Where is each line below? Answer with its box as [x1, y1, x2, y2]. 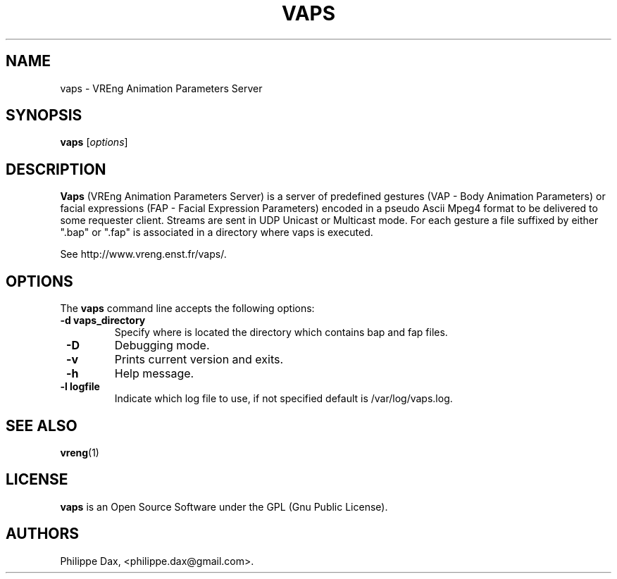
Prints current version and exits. [114, 352, 284, 367]
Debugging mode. [114, 338, 210, 353]
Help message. [114, 366, 194, 381]
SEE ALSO [6, 416, 77, 435]
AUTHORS [6, 525, 80, 543]
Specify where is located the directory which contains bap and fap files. [114, 326, 448, 339]
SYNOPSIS [6, 106, 82, 125]
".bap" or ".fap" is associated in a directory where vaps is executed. [60, 226, 373, 239]
